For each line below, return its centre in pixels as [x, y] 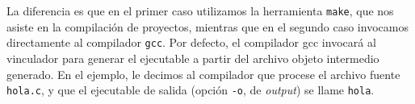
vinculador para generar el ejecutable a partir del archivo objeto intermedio [193, 58]
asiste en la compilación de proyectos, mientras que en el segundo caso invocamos [207, 26]
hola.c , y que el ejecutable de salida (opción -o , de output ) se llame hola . [191, 90]
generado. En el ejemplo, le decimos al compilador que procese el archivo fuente [203, 74]
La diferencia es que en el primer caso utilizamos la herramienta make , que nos [200, 10]
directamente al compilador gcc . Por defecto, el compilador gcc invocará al [191, 42]
